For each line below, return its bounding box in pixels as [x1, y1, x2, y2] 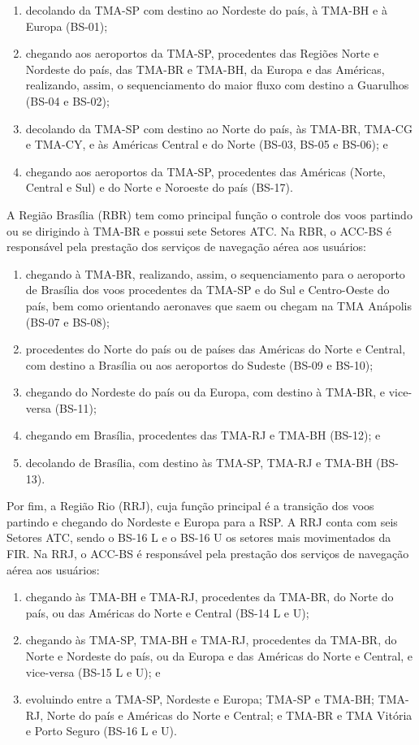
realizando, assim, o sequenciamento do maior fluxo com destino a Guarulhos [25, 76, 409, 93]
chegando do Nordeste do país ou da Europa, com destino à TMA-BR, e [25, 383, 386, 401]
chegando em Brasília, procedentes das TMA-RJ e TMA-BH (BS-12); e [25, 427, 381, 444]
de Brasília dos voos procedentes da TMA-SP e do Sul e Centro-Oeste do [25, 281, 390, 298]
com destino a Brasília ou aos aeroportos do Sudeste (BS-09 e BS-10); [25, 356, 374, 373]
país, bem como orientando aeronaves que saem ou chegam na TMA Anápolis [25, 297, 412, 314]
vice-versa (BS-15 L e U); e [25, 663, 161, 680]
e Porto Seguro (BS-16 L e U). [25, 722, 177, 739]
